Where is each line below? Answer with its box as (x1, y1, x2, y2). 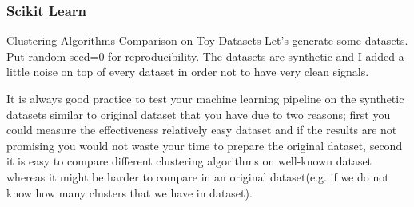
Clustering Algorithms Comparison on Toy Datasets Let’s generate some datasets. (6, 32, 408, 49)
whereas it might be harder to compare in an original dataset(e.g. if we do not (6, 168, 389, 185)
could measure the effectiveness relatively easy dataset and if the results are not (6, 121, 397, 138)
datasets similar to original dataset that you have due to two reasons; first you (6, 105, 391, 122)
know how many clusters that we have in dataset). (6, 184, 253, 201)
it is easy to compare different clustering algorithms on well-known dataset (6, 153, 372, 169)
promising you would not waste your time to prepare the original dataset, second (6, 137, 403, 153)
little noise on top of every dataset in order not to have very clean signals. (6, 63, 369, 80)
